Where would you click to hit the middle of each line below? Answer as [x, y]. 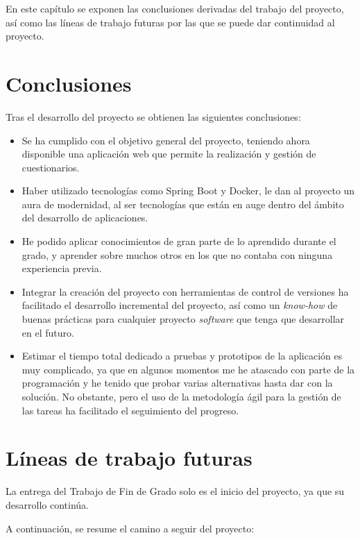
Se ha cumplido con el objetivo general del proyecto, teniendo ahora [166, 140]
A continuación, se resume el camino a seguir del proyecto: [130, 528]
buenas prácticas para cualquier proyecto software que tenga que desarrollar [183, 319]
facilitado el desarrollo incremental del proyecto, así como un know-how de [180, 305]
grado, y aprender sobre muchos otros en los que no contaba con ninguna [177, 254]
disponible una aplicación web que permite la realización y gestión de [169, 154]
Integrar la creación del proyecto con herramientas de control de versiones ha [185, 291]
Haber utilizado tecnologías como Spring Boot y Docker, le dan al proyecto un [188, 191]
